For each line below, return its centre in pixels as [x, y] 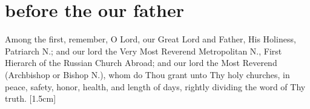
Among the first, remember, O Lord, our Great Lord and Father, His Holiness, [150, 39]
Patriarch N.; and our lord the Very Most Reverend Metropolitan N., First [143, 51]
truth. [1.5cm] [31, 98]
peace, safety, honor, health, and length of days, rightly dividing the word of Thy [155, 86]
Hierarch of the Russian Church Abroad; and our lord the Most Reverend [141, 63]
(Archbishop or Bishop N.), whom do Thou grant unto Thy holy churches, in [147, 74]
